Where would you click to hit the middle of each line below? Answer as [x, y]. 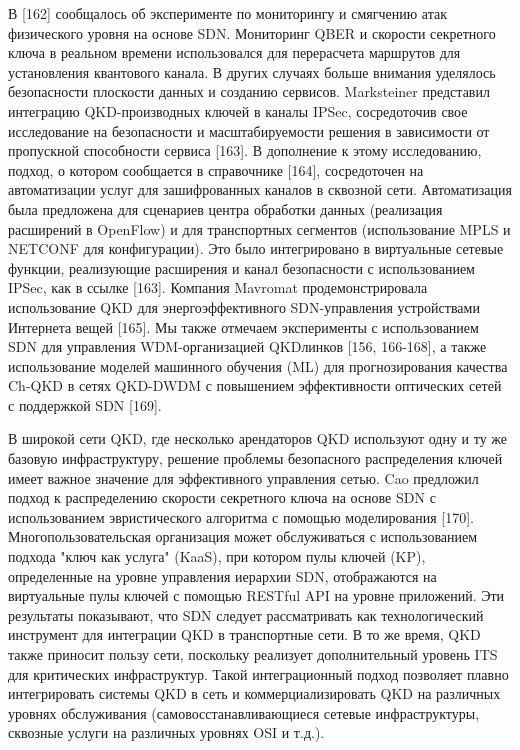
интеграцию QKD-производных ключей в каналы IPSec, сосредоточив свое [238, 110]
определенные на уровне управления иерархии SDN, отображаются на [222, 575]
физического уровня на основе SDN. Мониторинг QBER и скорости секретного [252, 32]
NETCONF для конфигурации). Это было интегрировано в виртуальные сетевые [256, 248]
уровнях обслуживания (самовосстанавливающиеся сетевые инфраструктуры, [244, 712]
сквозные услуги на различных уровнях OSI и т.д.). [166, 732]
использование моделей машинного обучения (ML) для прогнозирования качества [258, 365]
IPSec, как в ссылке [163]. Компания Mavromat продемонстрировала [218, 287]
